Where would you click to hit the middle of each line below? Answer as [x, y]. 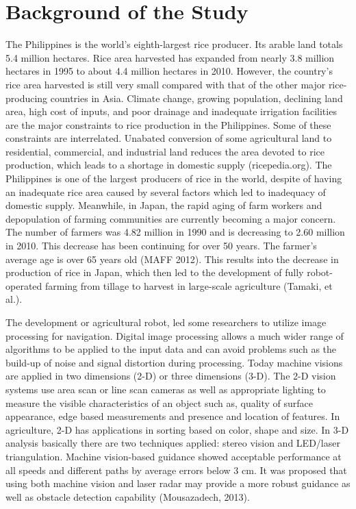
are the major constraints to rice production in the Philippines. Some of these [168, 124]
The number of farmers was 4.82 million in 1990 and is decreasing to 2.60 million [175, 232]
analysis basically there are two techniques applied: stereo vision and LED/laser [173, 443]
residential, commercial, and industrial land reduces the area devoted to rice [165, 151]
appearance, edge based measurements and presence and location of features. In [173, 416]
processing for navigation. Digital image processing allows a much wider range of [175, 335]
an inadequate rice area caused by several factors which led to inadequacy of [166, 191]
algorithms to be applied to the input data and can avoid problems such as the [171, 349]
